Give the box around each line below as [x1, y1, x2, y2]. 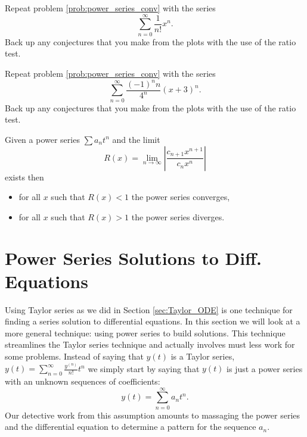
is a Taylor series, [170, 350, 235, 363]
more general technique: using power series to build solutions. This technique [5, 326, 286, 339]
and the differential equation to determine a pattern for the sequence [5, 420, 256, 433]
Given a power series [5, 133, 80, 145]
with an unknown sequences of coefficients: [5, 375, 160, 388]
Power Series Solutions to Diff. [5, 245, 262, 270]
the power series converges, [131, 191, 230, 203]
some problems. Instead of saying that [5, 350, 144, 363]
